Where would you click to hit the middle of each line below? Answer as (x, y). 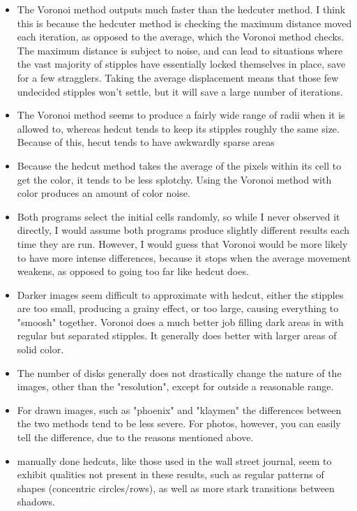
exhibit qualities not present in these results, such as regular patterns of (170, 474)
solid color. (40, 349)
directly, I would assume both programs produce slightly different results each (183, 230)
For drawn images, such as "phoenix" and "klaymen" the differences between (179, 409)
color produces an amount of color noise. (104, 193)
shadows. (36, 502)
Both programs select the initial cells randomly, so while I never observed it (178, 216)
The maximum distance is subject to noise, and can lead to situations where (180, 50)
